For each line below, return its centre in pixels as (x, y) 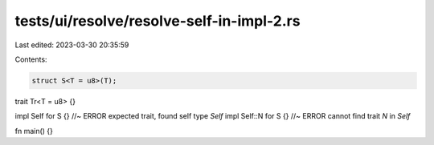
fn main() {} (34, 131)
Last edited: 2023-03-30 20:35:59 (72, 45)
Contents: (31, 59)
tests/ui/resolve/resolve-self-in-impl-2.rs (158, 21)
